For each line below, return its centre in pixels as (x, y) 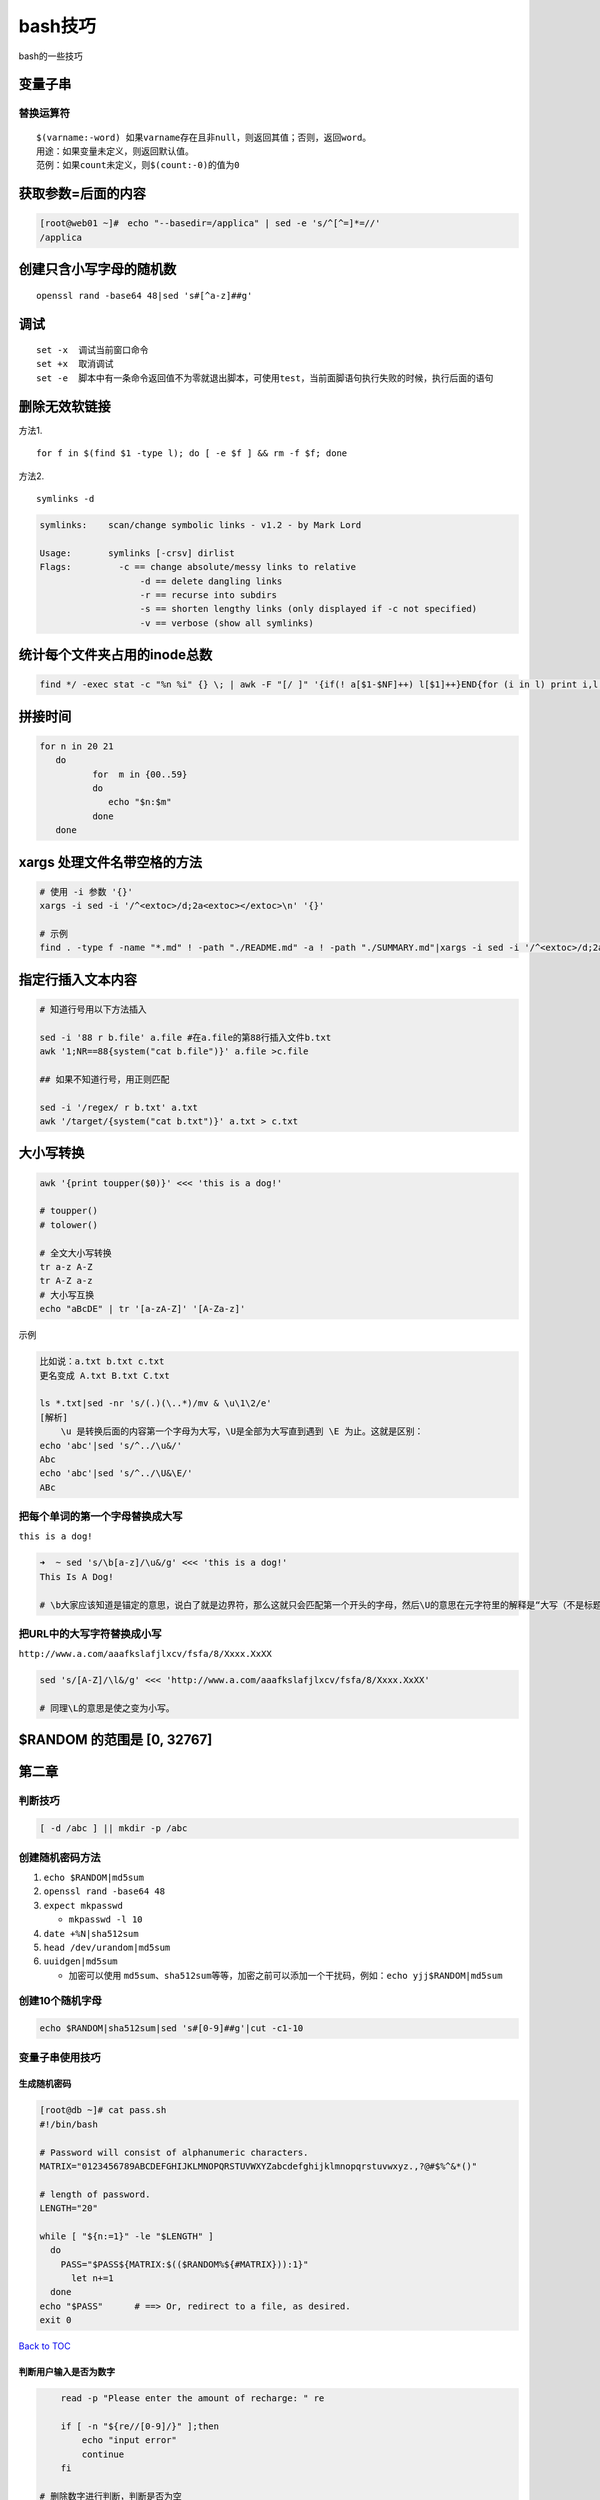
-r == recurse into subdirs (208, 594)
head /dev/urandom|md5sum (107, 1947)
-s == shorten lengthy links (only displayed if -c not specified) (308, 609)
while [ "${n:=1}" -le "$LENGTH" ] (126, 2236)
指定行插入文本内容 (77, 979)
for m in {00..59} (139, 774)
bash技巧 (57, 26)
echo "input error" (129, 2440)
